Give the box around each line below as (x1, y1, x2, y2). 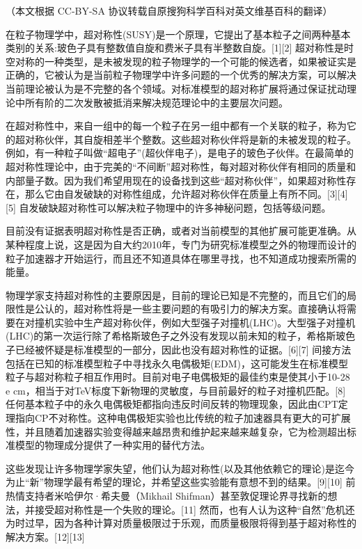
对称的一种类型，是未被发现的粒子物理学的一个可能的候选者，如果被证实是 (15, 54, 356, 68)
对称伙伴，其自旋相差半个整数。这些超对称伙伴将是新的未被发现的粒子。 (24, 132, 356, 146)
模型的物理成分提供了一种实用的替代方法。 (15, 438, 210, 452)
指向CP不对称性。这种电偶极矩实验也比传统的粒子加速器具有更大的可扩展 (15, 411, 351, 425)
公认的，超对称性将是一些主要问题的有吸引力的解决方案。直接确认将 (34, 301, 347, 316)
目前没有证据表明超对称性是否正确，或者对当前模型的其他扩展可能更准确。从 (6, 223, 356, 238)
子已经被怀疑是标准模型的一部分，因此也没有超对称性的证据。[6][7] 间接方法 (6, 342, 352, 357)
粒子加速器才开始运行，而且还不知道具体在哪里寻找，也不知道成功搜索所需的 (6, 250, 356, 265)
